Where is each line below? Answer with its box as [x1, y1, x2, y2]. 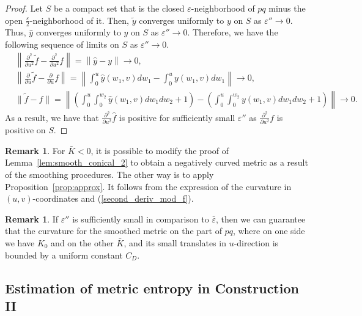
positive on [5, 123, 46, 136]
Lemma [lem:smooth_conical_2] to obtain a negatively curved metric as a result [5, 156, 308, 169]
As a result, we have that [5, 111, 99, 123]
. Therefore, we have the [187, 26, 278, 39]
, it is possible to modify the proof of [90, 144, 229, 156]
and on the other [51, 236, 114, 249]
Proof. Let [5, 2, 43, 14]
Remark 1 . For [5, 144, 65, 156]
